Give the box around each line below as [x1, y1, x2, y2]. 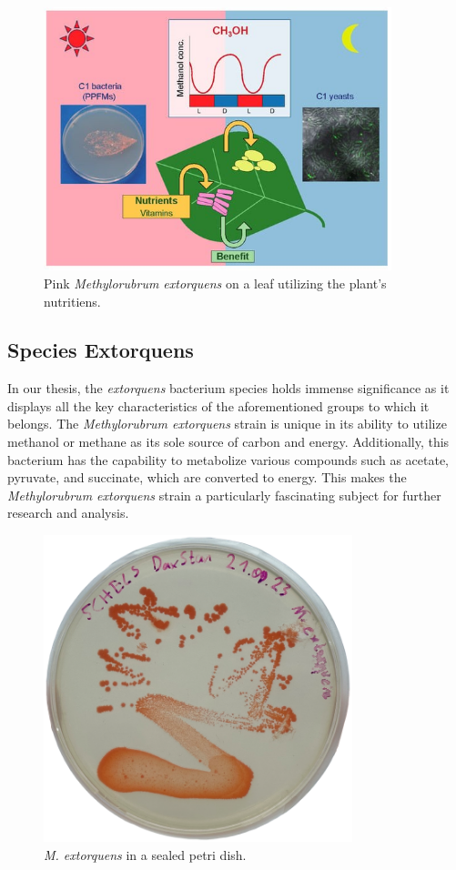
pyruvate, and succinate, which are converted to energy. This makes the [7, 468, 407, 487]
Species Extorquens [7, 336, 194, 364]
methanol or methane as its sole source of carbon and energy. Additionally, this [7, 432, 450, 451]
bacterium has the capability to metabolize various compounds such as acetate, [7, 450, 449, 469]
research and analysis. [7, 503, 129, 522]
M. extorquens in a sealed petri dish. [44, 845, 247, 864]
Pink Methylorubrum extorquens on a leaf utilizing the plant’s [44, 273, 387, 292]
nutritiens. [44, 291, 101, 310]
